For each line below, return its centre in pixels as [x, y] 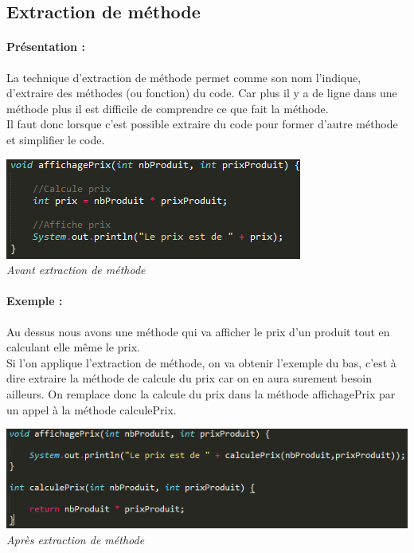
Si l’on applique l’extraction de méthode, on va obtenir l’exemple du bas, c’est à [201, 362]
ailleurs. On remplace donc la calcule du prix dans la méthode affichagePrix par [201, 393]
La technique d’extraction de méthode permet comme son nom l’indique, [184, 77]
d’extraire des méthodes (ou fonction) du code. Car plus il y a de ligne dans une [202, 93]
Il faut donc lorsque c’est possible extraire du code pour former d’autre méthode [202, 124]
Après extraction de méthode [76, 539]
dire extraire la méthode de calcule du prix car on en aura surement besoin [189, 378]
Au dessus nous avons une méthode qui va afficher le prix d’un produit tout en [198, 331]
